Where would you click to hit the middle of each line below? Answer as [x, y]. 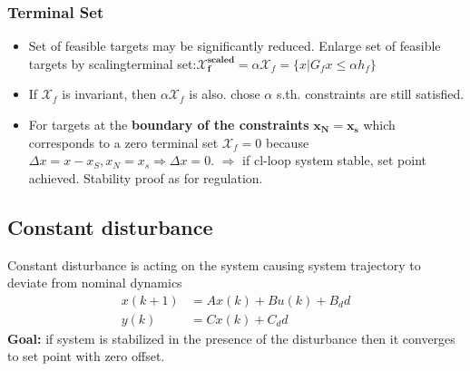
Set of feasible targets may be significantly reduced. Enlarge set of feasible [235, 46]
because [287, 142]
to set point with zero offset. [86, 356]
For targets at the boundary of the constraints [169, 124]
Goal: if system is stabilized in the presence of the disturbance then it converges [231, 338]
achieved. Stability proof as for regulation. [146, 177]
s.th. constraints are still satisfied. [370, 94]
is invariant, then [109, 94]
